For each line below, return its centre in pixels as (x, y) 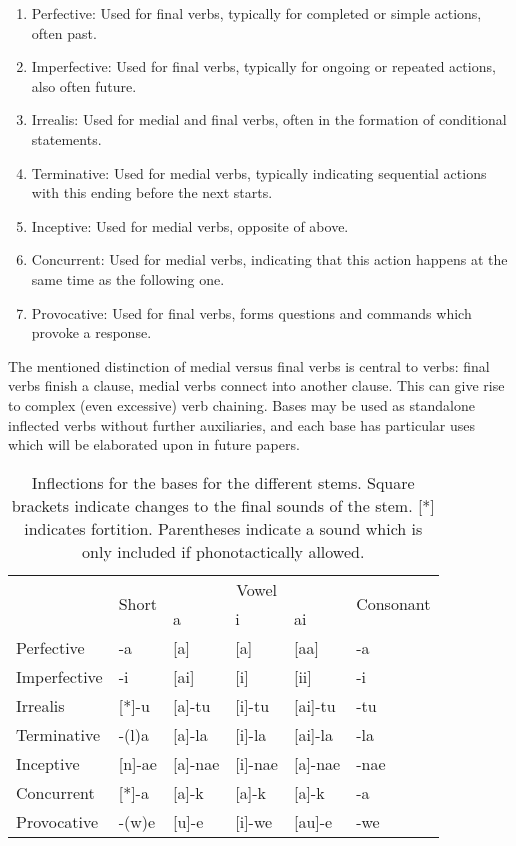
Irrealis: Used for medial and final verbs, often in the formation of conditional (269, 119)
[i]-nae (256, 763)
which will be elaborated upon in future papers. (154, 444)
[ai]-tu (314, 705)
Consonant (393, 604)
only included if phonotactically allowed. (223, 551)
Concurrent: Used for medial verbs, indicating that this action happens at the (269, 259)
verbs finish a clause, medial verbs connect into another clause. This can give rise (256, 385)
